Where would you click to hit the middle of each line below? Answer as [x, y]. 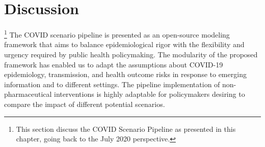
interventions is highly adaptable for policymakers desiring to [150, 94]
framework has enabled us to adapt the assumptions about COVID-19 [114, 64]
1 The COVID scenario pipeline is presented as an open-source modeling [117, 34]
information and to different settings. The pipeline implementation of [112, 84]
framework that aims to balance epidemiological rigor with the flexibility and [124, 44]
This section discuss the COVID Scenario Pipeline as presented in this [126, 128]
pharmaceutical [28, 94]
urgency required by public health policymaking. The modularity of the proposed [131, 54]
